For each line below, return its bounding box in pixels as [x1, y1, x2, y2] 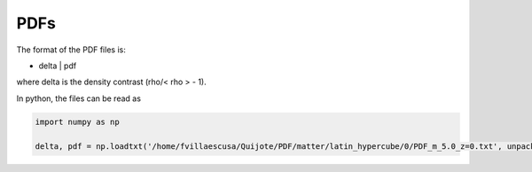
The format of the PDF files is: [16, 44, 126, 55]
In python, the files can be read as [16, 93, 142, 104]
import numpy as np [35, 116, 120, 127]
